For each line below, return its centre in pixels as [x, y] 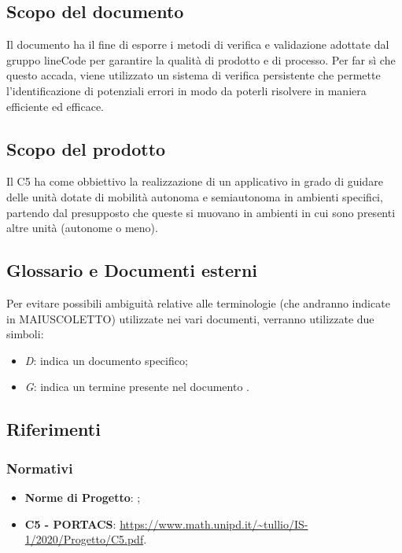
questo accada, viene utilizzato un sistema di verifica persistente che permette [194, 75]
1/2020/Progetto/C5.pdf [84, 539]
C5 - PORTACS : [70, 524]
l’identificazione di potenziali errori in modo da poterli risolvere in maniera [186, 90]
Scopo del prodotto [86, 148]
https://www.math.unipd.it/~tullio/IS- [214, 524]
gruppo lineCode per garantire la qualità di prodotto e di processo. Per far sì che [201, 59]
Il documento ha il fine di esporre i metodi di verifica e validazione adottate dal [198, 44]
